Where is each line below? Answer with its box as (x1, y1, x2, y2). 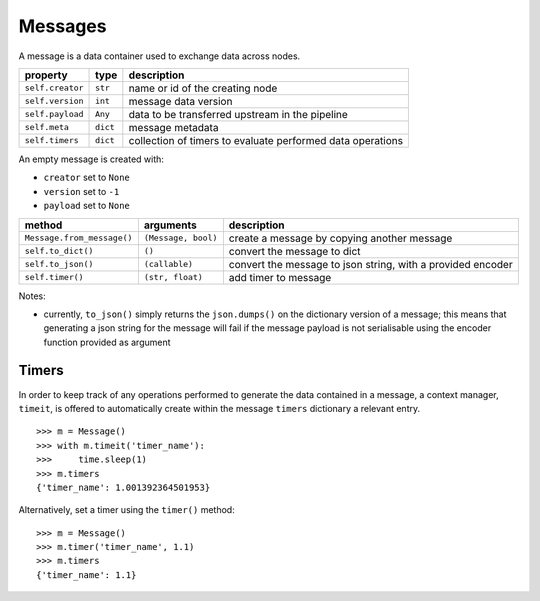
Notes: (18, 290, 46, 302)
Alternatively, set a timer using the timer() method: (18, 504, 235, 516)
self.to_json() (24, 259, 94, 269)
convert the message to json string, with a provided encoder (228, 257, 514, 271)
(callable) (143, 259, 194, 269)
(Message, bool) (143, 233, 218, 243)
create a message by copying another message (228, 231, 453, 245)
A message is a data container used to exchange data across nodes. (18, 50, 301, 62)
